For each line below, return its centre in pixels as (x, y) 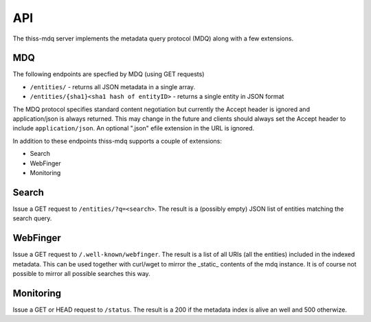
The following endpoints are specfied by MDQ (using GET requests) (109, 74)
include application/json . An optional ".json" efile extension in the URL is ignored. (134, 128)
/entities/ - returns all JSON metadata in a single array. (113, 87)
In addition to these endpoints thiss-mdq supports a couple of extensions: (117, 141)
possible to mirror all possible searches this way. (81, 273)
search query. (32, 218)
